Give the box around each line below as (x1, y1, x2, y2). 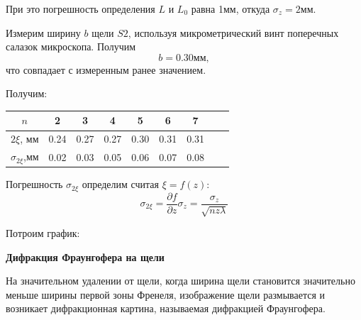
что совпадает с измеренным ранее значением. (6, 62, 206, 77)
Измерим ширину (6, 25, 81, 40)
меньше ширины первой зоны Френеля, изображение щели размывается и (6, 287, 326, 302)
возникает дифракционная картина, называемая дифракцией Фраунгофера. (6, 301, 326, 316)
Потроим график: (6, 226, 80, 241)
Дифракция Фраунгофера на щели (6, 249, 165, 264)
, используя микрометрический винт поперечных (128, 25, 339, 40)
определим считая (82, 177, 159, 192)
